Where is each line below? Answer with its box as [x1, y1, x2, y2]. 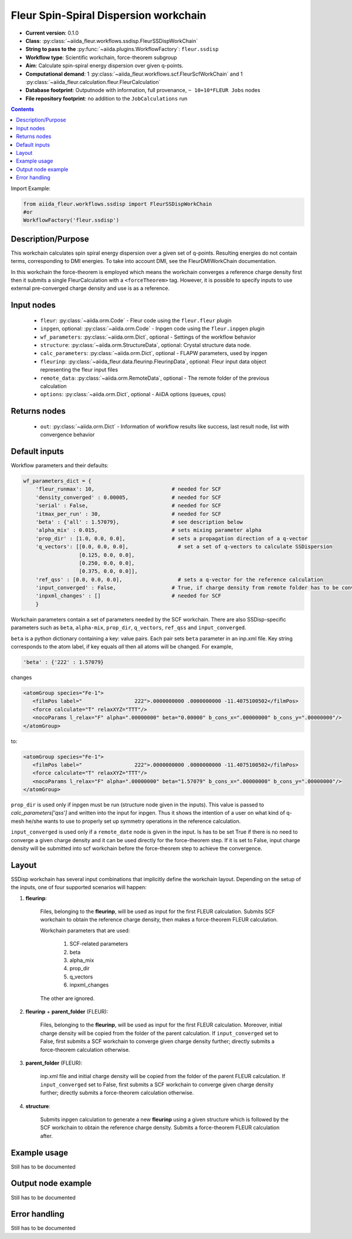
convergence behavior [40, 431, 95, 438]
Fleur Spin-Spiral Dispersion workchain [11, 9, 207, 22]
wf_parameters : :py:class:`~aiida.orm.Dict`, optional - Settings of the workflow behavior [40, 333, 256, 340]
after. [40, 1132, 53, 1139]
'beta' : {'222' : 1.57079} [23, 659, 104, 666]
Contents [11, 106, 35, 113]
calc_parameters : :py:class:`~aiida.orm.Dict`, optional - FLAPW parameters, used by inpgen [40, 350, 268, 357]
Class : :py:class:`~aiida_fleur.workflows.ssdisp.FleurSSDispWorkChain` [25, 37, 198, 44]
